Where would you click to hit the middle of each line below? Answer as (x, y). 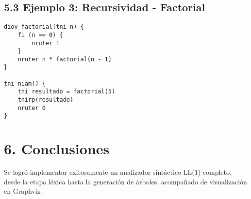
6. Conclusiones (57, 149)
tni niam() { (25, 83)
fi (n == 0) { (40, 35)
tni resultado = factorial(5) (67, 92)
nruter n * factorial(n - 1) (65, 59)
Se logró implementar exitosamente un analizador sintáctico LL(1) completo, (118, 172)
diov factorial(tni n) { (44, 27)
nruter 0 (32, 108)
